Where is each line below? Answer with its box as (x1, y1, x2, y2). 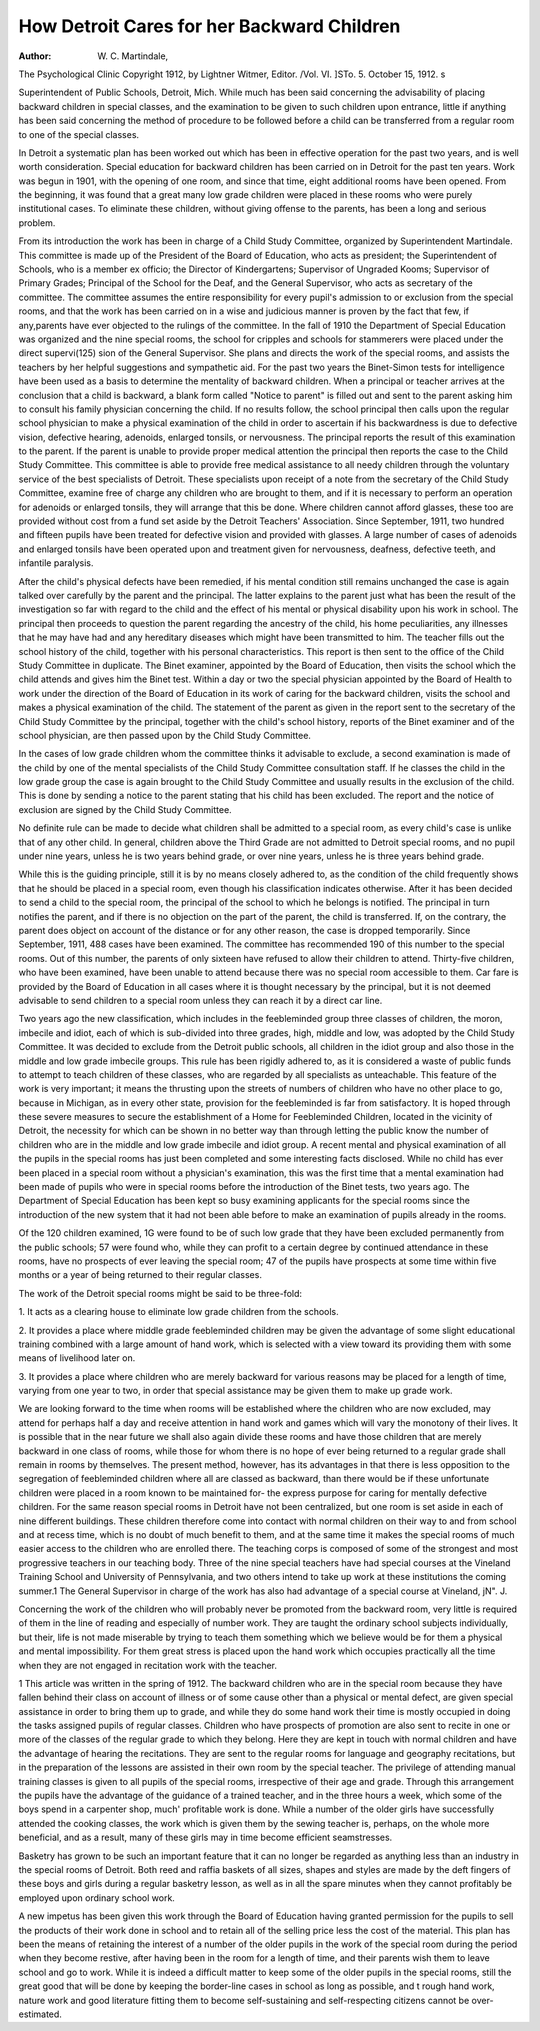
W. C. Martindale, (97, 50, 169, 62)
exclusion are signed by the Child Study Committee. (18, 803, 232, 815)
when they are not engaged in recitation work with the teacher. (18, 1659, 278, 1671)
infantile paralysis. (18, 557, 94, 569)
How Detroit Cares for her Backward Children (18, 15, 401, 37)
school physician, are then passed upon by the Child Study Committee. (18, 729, 312, 741)
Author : (18, 50, 52, 62)
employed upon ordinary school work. (18, 1891, 175, 1904)
